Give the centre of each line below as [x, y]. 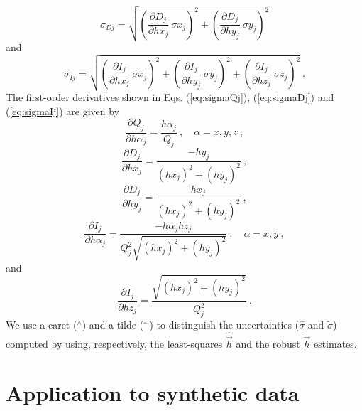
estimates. [335, 343]
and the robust [268, 343]
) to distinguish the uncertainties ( [224, 324]
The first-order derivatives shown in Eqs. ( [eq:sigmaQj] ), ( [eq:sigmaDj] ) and [170, 96]
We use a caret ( [42, 324]
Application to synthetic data [153, 392]
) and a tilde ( [113, 324]
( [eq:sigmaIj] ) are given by [62, 111]
